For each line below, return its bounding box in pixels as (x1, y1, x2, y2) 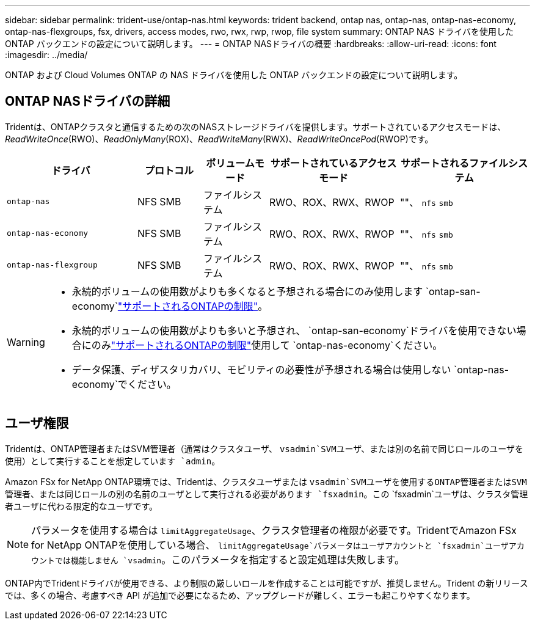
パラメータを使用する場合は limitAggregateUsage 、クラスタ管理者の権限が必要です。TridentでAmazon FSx (31, 524, 517, 536)
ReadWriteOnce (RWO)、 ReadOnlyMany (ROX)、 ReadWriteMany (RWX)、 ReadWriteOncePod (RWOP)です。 (5, 133, 434, 144)
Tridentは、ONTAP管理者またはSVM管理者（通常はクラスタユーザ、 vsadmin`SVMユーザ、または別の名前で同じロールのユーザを (5, 443, 523, 454)
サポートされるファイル (400, 156, 508, 169)
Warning (7, 335, 45, 348)
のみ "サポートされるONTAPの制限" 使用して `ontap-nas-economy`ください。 (91, 338, 443, 351)
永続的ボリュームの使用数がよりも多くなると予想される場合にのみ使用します (71, 285, 423, 298)
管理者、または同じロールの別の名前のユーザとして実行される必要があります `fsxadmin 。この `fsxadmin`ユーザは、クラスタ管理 (5, 488, 528, 499)
